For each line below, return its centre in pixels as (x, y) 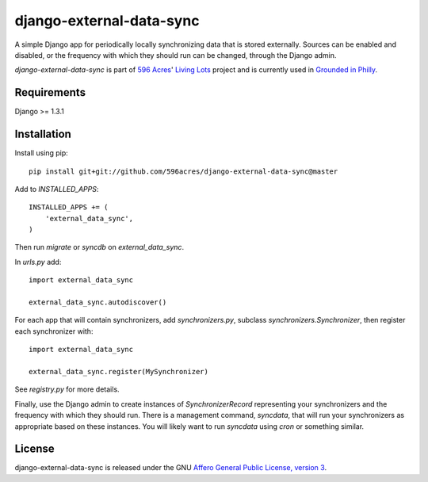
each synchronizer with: (54, 331)
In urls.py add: (38, 262)
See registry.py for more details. (67, 389)
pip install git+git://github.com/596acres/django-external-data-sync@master (183, 171)
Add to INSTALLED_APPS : (57, 189)
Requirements (50, 92)
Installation (43, 134)
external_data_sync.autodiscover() (98, 302)
